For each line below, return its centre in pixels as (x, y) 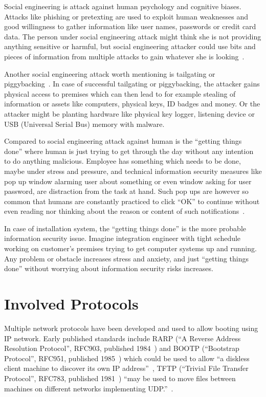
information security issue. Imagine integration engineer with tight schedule (123, 238)
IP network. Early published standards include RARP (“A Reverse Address (123, 338)
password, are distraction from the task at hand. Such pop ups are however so (126, 191)
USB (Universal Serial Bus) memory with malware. (84, 124)
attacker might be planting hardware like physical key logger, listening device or (129, 113)
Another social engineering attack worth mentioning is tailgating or (110, 73)
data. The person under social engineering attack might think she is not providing (133, 36)
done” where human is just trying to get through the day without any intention (129, 151)
